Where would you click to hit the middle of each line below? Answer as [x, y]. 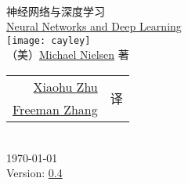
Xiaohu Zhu [65, 87]
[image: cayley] [49, 40]
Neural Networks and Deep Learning [94, 26]
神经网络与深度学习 [56, 11]
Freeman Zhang [55, 110]
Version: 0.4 [34, 173]
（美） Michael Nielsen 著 [68, 54]
